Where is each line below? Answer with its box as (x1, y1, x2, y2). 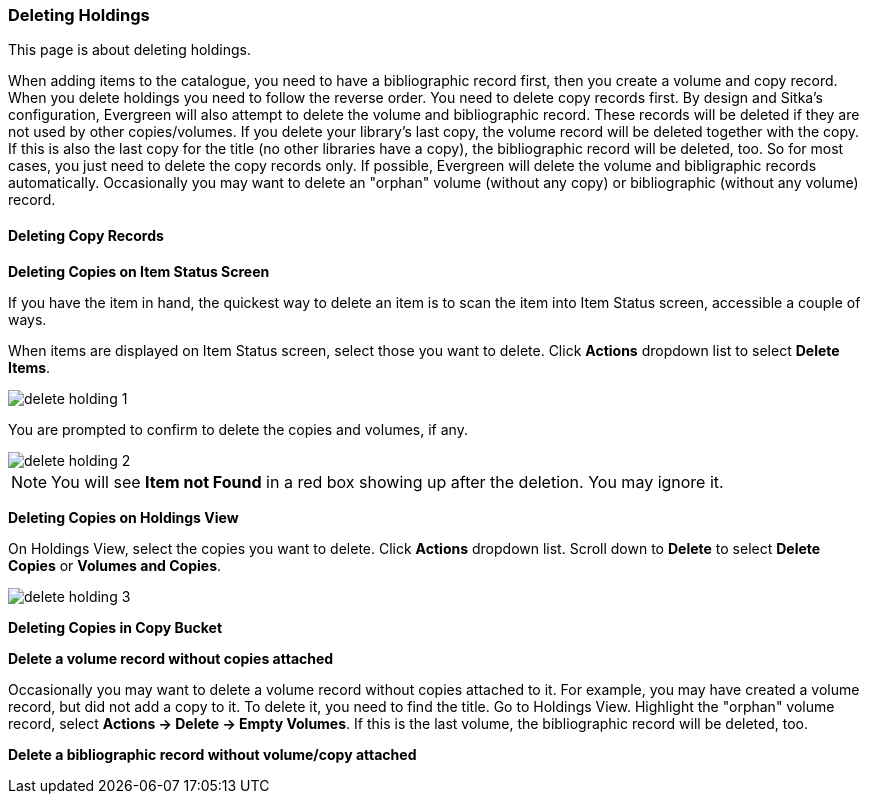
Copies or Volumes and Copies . (8, 556, 222, 574)
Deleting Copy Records (8, 226, 164, 244)
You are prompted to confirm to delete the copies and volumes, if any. (8, 420, 468, 438)
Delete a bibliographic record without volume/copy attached (8, 745, 417, 763)
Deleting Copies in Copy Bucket (8, 618, 223, 636)
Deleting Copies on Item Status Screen (8, 262, 270, 280)
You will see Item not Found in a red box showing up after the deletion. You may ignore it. (51, 471, 724, 492)
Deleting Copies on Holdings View (8, 508, 239, 526)
